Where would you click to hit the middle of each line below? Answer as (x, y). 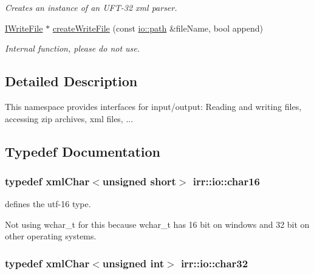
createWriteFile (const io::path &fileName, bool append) (158, 28)
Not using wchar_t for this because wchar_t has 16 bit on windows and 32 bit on (157, 224)
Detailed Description (71, 81)
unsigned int (133, 263)
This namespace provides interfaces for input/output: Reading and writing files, (153, 106)
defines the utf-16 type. (48, 204)
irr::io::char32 (214, 263)
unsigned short (139, 181)
